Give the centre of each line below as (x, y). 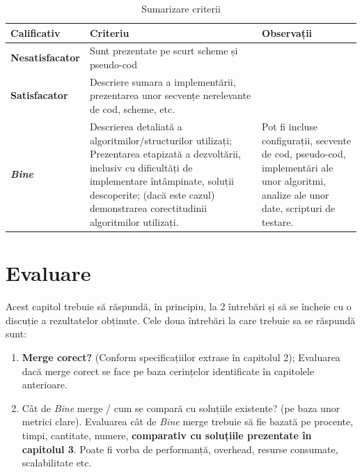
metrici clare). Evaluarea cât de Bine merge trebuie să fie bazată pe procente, (188, 421)
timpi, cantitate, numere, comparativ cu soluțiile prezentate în (167, 435)
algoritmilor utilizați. (134, 222)
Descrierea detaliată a (136, 126)
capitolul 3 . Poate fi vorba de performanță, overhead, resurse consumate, (180, 449)
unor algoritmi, (294, 181)
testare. (278, 222)
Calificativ (36, 32)
